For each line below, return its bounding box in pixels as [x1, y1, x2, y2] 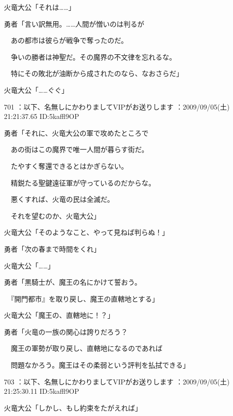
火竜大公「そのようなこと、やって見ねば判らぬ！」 [4, 227, 169, 237]
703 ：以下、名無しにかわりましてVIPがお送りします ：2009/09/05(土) [4, 376, 230, 386]
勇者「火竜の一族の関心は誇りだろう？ [4, 326, 128, 337]
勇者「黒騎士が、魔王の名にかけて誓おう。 [4, 277, 141, 287]
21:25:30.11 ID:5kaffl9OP [4, 386, 79, 396]
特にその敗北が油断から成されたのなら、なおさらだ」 [10, 68, 183, 78]
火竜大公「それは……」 [4, 2, 75, 12]
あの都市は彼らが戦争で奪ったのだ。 [10, 35, 128, 45]
